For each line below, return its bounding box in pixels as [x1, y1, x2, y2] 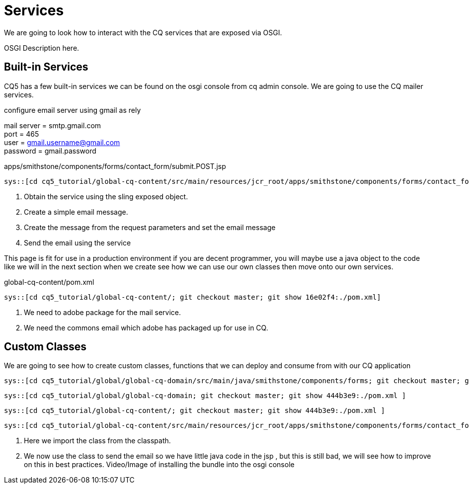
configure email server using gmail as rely [4, 105, 141, 114]
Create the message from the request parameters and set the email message [24, 223, 276, 232]
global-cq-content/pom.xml [4, 277, 94, 286]
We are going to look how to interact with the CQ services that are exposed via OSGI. [4, 28, 282, 37]
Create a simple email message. [24, 207, 128, 216]
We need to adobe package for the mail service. [24, 308, 181, 317]
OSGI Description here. [4, 43, 79, 52]
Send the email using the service [24, 238, 131, 247]
